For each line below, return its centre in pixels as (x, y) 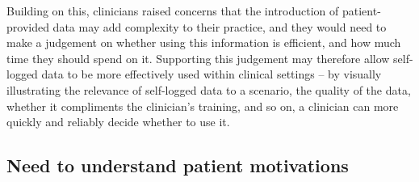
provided (28, 26)
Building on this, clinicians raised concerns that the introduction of (173, 11)
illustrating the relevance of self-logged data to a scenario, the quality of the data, (209, 89)
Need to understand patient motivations (178, 165)
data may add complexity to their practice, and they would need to (220, 26)
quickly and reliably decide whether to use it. (118, 122)
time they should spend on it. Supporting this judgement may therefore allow (198, 58)
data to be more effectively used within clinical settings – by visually (212, 74)
